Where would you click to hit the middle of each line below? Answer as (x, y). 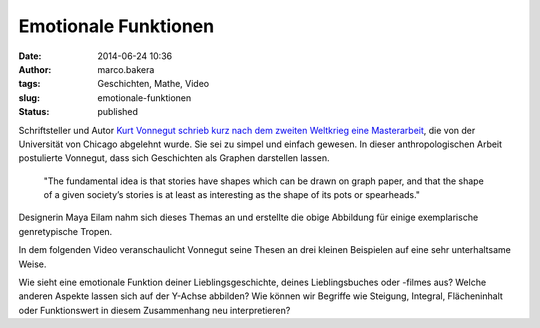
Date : (30, 56)
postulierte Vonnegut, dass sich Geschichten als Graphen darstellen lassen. (174, 158)
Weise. (32, 264)
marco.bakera (126, 69)
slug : (29, 97)
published (118, 112)
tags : (29, 84)
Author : (35, 69)
